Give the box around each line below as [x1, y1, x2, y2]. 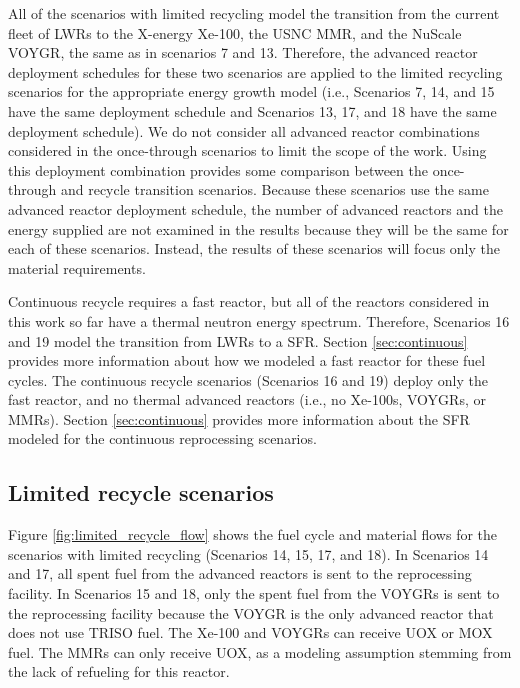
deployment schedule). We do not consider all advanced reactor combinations [8, 120, 480, 141]
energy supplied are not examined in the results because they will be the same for [8, 218, 509, 239]
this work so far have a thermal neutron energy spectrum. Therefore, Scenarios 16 [8, 310, 510, 331]
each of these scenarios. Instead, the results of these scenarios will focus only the [8, 238, 500, 259]
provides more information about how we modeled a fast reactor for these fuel [8, 350, 486, 371]
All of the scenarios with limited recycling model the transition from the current [8, 3, 500, 23]
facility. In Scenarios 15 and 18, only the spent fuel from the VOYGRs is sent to [8, 583, 500, 604]
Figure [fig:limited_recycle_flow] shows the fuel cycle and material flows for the [8, 524, 498, 545]
